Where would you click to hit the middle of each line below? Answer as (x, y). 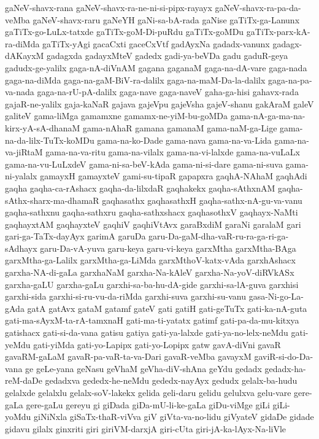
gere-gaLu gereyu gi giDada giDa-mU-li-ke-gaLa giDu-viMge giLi (148, 404)
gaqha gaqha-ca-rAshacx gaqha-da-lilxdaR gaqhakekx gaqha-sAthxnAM (140, 188)
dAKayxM (25, 56)
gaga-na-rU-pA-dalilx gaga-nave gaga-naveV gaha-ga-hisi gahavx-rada (168, 92)
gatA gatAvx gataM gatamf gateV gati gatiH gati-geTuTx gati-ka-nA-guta (167, 308)
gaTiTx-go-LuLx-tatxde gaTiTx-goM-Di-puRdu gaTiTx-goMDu (125, 32)
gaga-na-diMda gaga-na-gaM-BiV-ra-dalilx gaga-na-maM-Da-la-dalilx (135, 80)
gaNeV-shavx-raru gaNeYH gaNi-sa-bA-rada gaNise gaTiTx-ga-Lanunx (166, 19)
